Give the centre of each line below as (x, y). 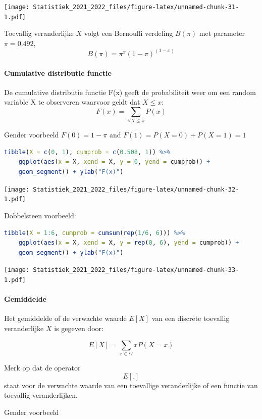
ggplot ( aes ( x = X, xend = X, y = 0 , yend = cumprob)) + (114, 162)
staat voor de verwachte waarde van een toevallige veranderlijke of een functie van (131, 385)
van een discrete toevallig (191, 318)
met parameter (222, 33)
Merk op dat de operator (42, 367)
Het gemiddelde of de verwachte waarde (65, 318)
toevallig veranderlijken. (41, 395)
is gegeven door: (79, 328)
